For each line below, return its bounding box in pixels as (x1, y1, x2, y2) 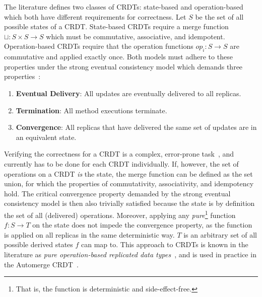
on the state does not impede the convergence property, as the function (32, 219, 252, 230)
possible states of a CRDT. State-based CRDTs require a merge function (4, 21, 229, 32)
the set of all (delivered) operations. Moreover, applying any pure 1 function (4, 208, 236, 220)
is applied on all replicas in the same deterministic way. (4, 229, 175, 240)
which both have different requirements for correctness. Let (4, 11, 186, 22)
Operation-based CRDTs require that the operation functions (4, 41, 193, 51)
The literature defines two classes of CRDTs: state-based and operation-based (4, 2, 243, 12)
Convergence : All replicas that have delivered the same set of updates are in (16, 122, 257, 132)
